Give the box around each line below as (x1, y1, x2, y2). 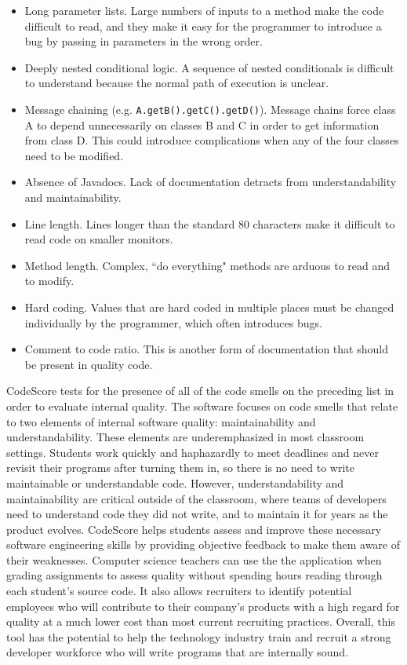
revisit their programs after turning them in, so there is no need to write (6, 459, 354, 476)
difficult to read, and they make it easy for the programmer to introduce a (24, 17, 382, 34)
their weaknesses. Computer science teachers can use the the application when (6, 551, 382, 568)
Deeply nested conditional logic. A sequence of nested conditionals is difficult (24, 59, 394, 75)
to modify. (24, 272, 74, 289)
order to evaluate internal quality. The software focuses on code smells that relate (6, 397, 398, 414)
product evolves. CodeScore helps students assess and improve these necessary (6, 521, 382, 537)
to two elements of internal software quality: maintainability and (6, 413, 316, 429)
